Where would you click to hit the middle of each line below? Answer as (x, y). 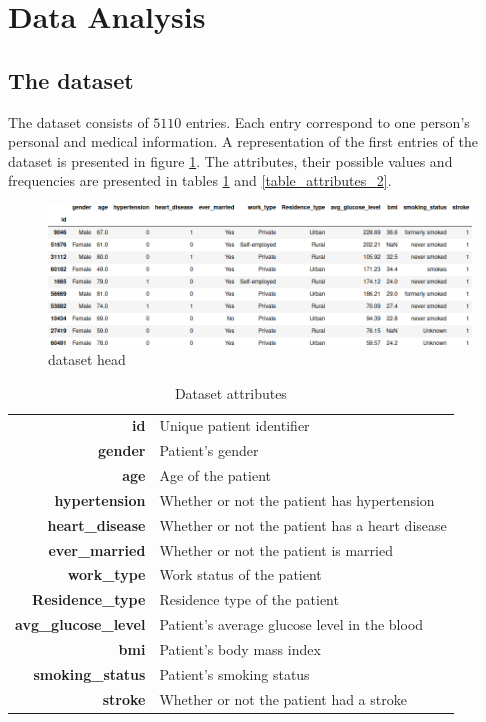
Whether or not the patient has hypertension (297, 499)
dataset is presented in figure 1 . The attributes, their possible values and (230, 160)
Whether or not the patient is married (276, 549)
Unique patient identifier (234, 425)
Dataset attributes (230, 392)
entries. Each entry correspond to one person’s (328, 121)
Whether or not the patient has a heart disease (303, 524)
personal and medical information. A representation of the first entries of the (243, 141)
